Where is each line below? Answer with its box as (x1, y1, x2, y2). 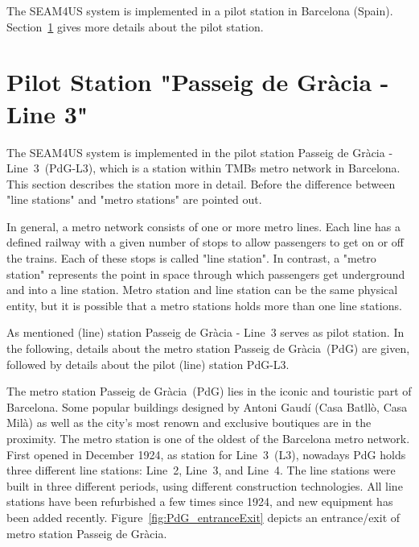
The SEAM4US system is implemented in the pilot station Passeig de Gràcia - (6, 143, 393, 160)
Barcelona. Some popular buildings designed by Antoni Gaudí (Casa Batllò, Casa (6, 398, 408, 415)
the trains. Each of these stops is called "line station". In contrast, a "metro (6, 250, 376, 267)
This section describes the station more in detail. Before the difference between (6, 175, 396, 192)
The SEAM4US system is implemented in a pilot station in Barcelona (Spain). (6, 2, 393, 19)
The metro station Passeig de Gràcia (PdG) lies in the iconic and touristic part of (6, 383, 412, 400)
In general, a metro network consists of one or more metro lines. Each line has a (6, 218, 401, 234)
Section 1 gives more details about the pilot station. (6, 18, 264, 35)
